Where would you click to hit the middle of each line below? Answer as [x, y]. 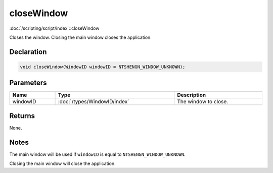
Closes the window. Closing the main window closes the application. [80, 37]
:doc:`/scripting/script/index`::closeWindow [54, 28]
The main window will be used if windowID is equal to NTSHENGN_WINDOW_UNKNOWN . [97, 154]
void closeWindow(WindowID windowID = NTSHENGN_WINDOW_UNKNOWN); [103, 67]
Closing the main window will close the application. [62, 163]
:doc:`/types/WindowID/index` [94, 102]
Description [192, 95]
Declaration [28, 52]
